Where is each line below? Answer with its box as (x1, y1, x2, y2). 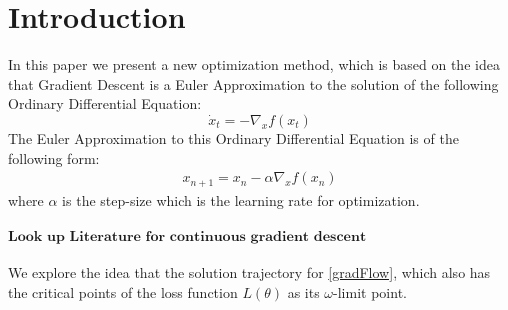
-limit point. (333, 281, 407, 302)
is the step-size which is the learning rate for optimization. (62, 189, 420, 210)
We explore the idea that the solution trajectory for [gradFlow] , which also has (8, 262, 491, 283)
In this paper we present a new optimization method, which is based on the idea (8, 54, 500, 75)
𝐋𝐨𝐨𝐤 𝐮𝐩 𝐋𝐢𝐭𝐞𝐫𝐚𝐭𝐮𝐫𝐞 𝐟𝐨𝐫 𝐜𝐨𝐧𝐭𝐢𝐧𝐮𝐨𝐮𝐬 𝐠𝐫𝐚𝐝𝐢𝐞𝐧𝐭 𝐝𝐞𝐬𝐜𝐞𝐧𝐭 (8, 229, 367, 244)
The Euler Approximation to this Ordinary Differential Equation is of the (8, 127, 459, 148)
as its (287, 281, 320, 302)
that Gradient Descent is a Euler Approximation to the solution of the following (8, 73, 499, 94)
